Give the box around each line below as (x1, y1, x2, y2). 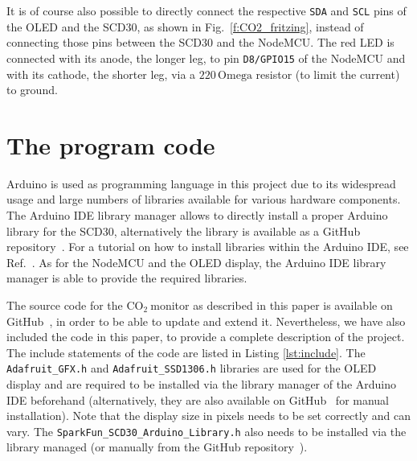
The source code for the (6, 296, 123, 313)
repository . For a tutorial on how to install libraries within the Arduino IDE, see (6, 238, 409, 255)
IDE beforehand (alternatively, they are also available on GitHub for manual (6, 391, 390, 408)
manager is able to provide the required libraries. (6, 270, 247, 286)
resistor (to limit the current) (256, 65, 400, 82)
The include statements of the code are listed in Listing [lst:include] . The (6, 344, 366, 360)
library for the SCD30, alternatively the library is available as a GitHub (6, 222, 361, 239)
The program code (6, 128, 215, 161)
